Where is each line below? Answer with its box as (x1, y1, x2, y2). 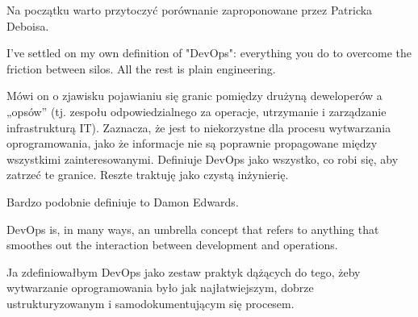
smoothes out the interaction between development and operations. (6, 236, 338, 253)
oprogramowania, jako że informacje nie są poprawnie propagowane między (6, 135, 378, 152)
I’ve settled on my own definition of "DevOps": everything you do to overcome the (6, 44, 412, 61)
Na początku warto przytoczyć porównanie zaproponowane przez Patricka (6, 2, 373, 18)
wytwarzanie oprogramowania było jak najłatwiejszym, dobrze (6, 279, 314, 296)
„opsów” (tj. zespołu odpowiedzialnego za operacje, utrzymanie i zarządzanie (6, 102, 387, 119)
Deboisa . (6, 17, 49, 34)
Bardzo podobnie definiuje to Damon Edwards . (6, 193, 239, 210)
